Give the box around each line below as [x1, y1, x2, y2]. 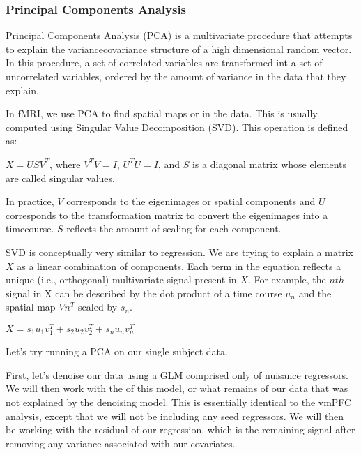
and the [298, 285, 332, 300]
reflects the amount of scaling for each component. [66, 221, 282, 236]
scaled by [78, 299, 118, 314]
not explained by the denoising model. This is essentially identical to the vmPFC [6, 394, 352, 409]
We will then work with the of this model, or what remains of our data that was [6, 381, 348, 396]
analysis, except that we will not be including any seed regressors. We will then [6, 408, 344, 423]
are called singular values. [6, 170, 115, 185]
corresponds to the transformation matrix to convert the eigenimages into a [6, 207, 328, 222]
